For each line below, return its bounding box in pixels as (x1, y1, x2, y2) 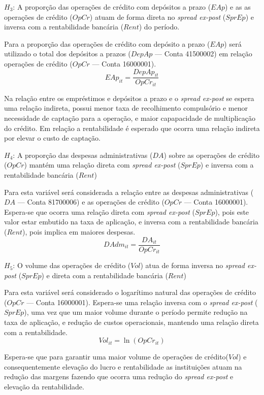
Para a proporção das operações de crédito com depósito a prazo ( (4, 38, 210, 49)
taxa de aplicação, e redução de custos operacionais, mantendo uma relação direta (4, 317, 259, 327)
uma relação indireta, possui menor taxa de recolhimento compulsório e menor (4, 103, 248, 113)
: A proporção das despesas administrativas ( (13, 149, 153, 160)
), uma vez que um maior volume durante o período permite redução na (24, 307, 248, 317)
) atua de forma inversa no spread (140, 260, 245, 271)
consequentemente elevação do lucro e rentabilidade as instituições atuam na (4, 361, 242, 372)
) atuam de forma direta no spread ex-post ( (89, 11, 226, 22)
